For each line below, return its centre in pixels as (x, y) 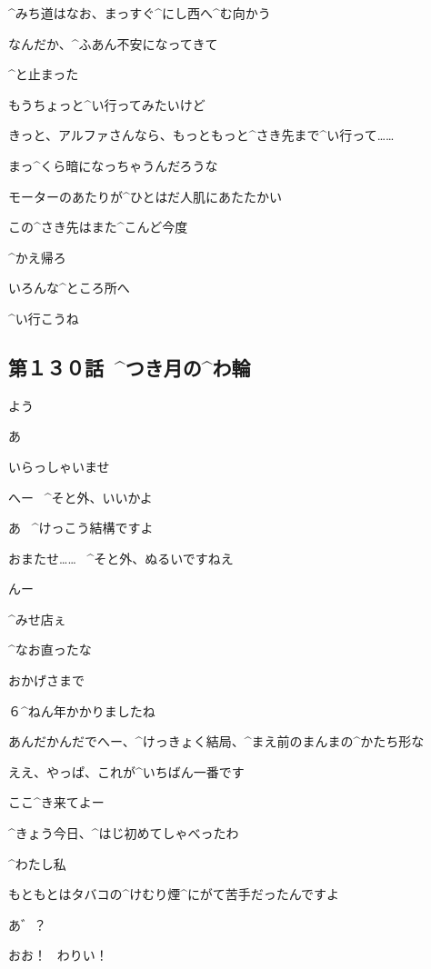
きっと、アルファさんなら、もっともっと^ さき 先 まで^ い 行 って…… (201, 135)
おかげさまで (46, 680)
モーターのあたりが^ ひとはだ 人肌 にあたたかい (145, 196)
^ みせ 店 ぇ (37, 619)
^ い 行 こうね (44, 318)
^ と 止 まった (44, 74)
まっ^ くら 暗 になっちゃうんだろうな (113, 165)
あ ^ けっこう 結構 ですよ (81, 528)
